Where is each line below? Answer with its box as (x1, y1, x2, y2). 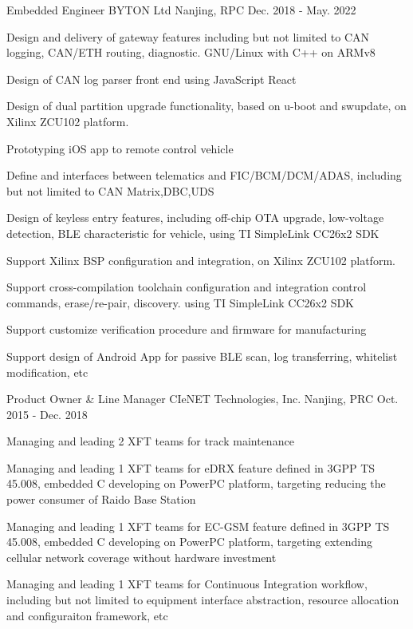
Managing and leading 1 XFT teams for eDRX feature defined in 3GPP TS (6, 459, 376, 476)
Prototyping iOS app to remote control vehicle (6, 140, 234, 156)
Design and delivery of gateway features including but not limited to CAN (6, 28, 370, 45)
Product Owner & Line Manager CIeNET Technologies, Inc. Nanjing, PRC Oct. (6, 390, 399, 407)
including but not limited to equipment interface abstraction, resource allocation (6, 591, 399, 608)
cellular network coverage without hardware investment (6, 548, 277, 565)
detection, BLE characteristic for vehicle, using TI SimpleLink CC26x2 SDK (6, 224, 380, 241)
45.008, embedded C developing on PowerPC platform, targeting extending (6, 533, 373, 550)
